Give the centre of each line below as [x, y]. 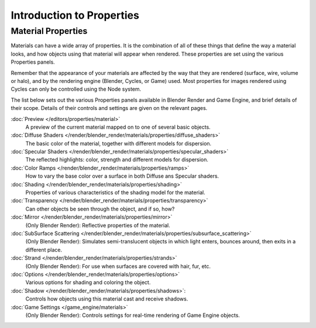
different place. [44, 250]
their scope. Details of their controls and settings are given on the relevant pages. [109, 108]
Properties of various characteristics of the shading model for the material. [116, 192]
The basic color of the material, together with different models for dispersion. [118, 143]
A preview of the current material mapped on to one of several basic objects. [118, 127]
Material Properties [49, 31]
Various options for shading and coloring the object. [88, 282]
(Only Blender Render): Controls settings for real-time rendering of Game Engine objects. [133, 315]
